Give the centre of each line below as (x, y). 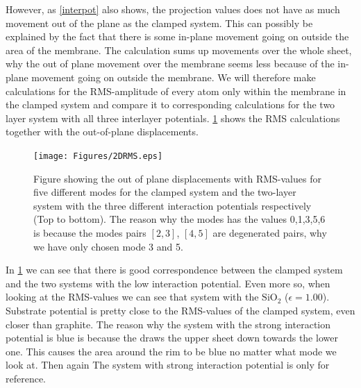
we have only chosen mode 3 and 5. (108, 246)
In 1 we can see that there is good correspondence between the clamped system (174, 270)
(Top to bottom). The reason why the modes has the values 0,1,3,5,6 (179, 219)
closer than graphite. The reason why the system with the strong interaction (168, 324)
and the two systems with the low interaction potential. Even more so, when (168, 283)
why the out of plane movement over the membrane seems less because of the (170, 64)
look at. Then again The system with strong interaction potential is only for (168, 365)
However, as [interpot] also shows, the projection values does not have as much (173, 9)
